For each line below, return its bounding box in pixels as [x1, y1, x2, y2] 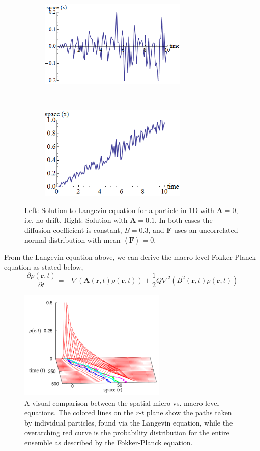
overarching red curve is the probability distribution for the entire [24, 427, 229, 438]
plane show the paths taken [146, 407, 232, 418]
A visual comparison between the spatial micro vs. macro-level [24, 397, 219, 408]
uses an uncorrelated [174, 224, 238, 235]
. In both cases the [154, 215, 213, 225]
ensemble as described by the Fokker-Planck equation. [24, 437, 193, 447]
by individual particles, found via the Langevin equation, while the [24, 417, 233, 428]
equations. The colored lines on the [24, 407, 134, 418]
